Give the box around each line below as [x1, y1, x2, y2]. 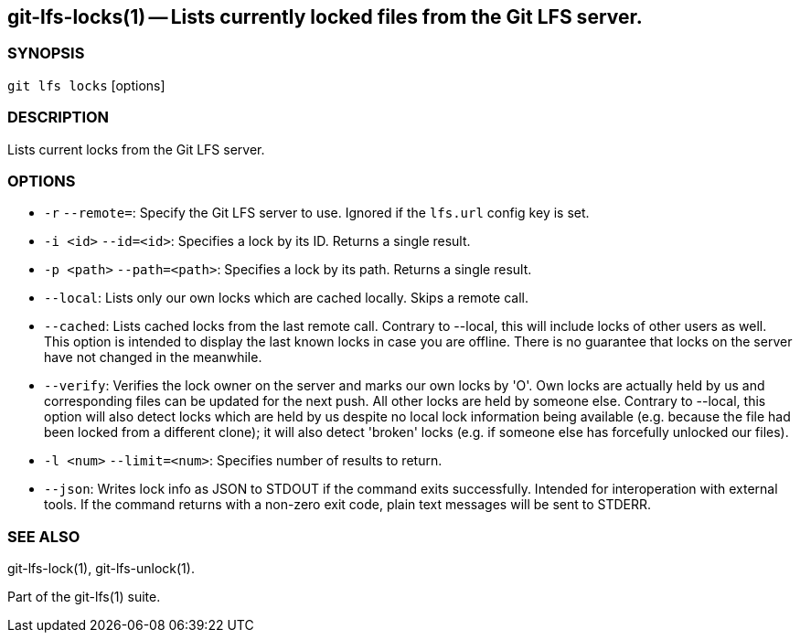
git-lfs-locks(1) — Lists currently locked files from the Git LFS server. [7, 5, 643, 28]
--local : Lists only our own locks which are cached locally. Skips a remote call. [44, 290, 528, 306]
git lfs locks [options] [7, 77, 165, 93]
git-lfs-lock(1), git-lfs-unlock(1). [7, 560, 195, 577]
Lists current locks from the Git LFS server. [7, 141, 265, 157]
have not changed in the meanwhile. [44, 349, 262, 366]
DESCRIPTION [7, 108, 110, 127]
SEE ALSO [7, 527, 80, 546]
